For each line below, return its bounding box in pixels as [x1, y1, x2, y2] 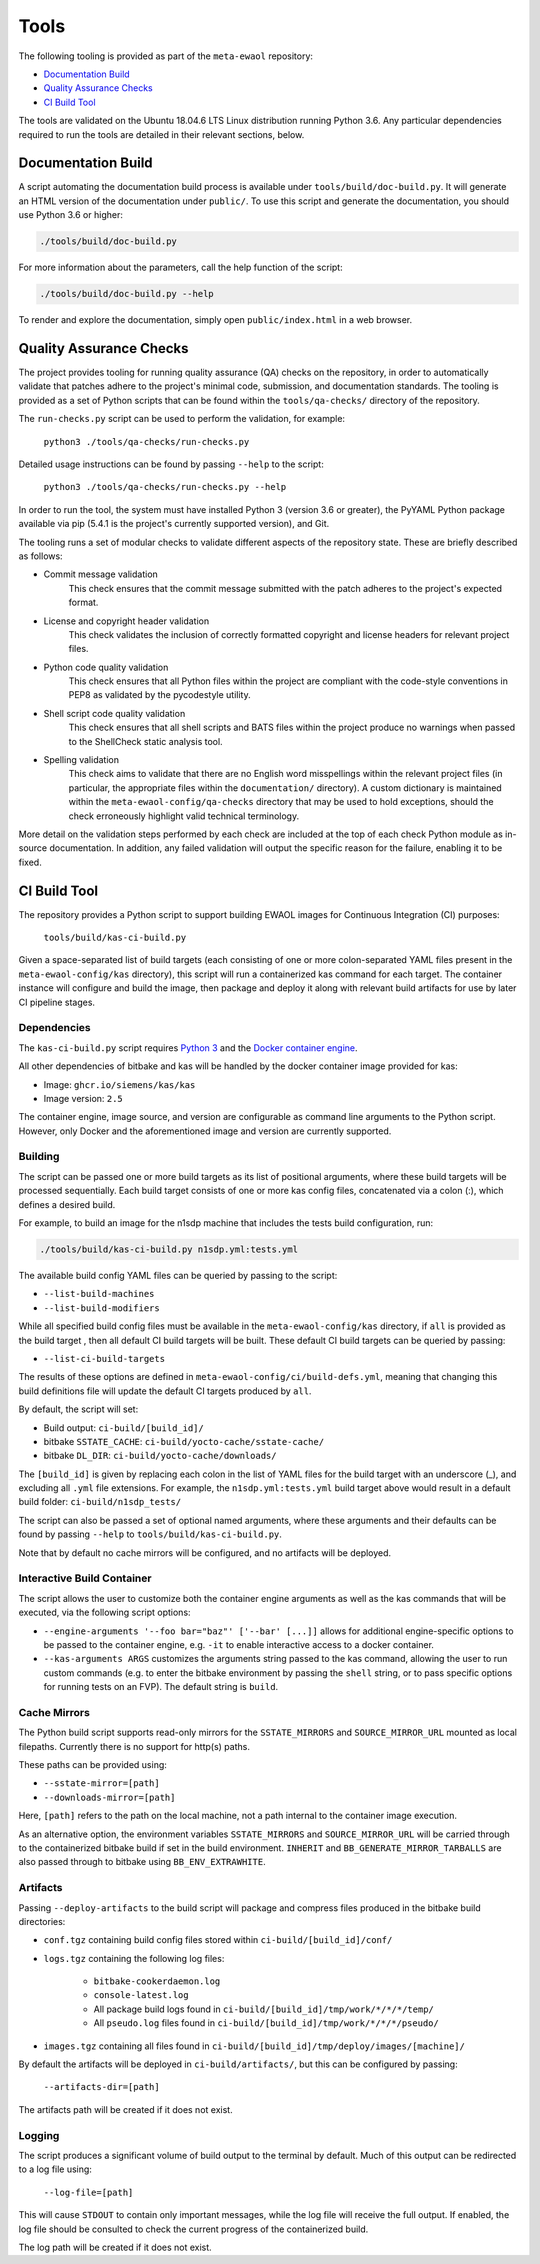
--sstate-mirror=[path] [43, 1778, 160, 1789]
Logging [18, 2128, 60, 2142]
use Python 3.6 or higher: [18, 209, 124, 221]
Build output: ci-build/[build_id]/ [43, 1421, 204, 1434]
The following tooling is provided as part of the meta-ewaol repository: [18, 50, 314, 62]
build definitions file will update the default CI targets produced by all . [18, 1385, 312, 1397]
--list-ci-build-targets [43, 1353, 165, 1364]
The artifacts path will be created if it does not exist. [18, 2103, 234, 2115]
